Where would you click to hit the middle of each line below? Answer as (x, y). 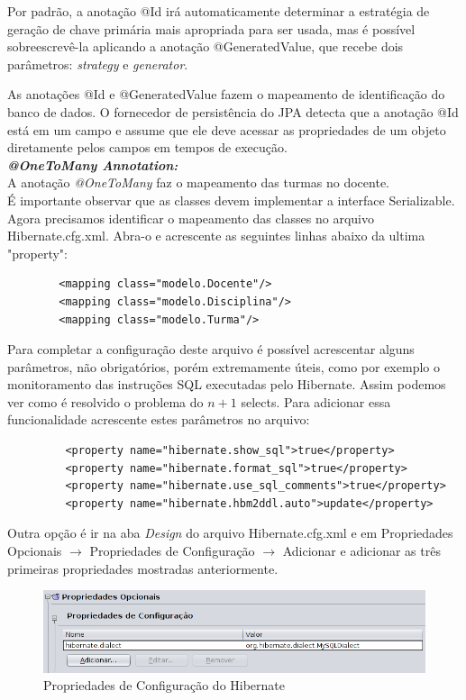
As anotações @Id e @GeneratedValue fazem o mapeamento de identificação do (226, 94)
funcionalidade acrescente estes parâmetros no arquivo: (159, 419)
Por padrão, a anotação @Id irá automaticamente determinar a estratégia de (219, 11)
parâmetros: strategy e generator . (98, 64)
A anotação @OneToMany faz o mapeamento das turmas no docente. (198, 182)
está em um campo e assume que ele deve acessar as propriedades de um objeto (227, 129)
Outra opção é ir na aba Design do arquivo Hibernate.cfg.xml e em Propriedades (230, 533)
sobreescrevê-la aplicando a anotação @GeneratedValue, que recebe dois (206, 46)
